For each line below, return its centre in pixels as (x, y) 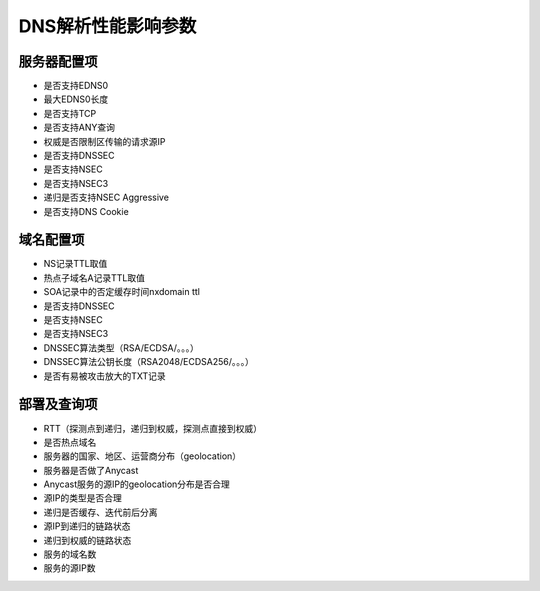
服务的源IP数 (69, 568)
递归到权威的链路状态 (87, 540)
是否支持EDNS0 (76, 86)
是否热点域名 (70, 442)
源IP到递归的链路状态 (87, 526)
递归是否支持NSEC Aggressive (106, 197)
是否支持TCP (70, 113)
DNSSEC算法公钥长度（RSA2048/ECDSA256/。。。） (148, 362)
